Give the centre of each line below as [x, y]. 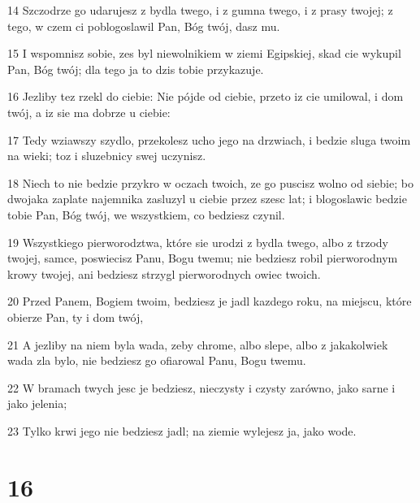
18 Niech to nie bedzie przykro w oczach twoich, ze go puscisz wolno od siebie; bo [210, 182]
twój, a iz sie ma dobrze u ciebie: [89, 112]
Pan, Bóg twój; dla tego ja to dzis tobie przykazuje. [136, 69]
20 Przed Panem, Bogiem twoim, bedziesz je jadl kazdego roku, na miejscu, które [210, 301]
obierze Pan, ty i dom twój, [76, 317]
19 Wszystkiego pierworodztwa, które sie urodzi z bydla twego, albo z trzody [198, 242]
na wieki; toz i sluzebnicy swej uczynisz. [107, 156]
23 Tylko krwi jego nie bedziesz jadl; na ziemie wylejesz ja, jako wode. [182, 430]
